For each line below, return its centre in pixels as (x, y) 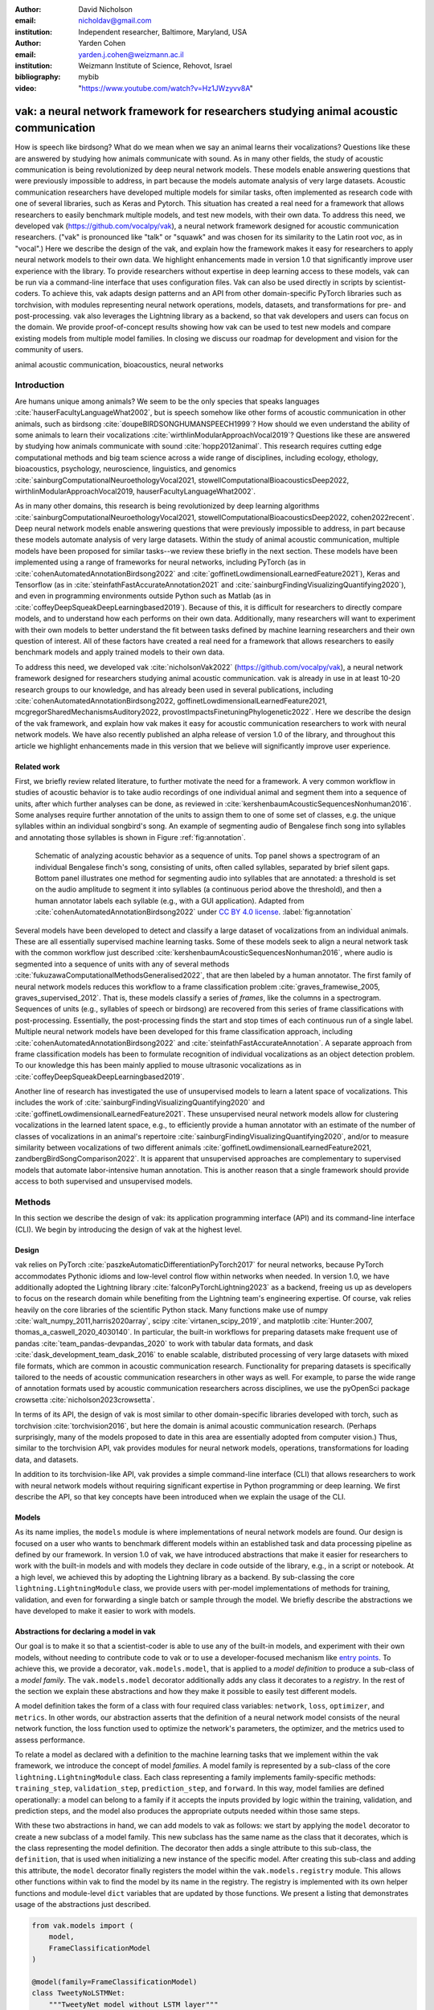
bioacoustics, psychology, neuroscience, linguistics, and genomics (126, 469)
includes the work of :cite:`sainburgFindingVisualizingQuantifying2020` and (140, 1102)
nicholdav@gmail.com (115, 21)
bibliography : (38, 77)
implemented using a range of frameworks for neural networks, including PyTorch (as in (160, 562)
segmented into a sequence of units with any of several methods (122, 964)
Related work (37, 766)
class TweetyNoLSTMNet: (79, 1993)
